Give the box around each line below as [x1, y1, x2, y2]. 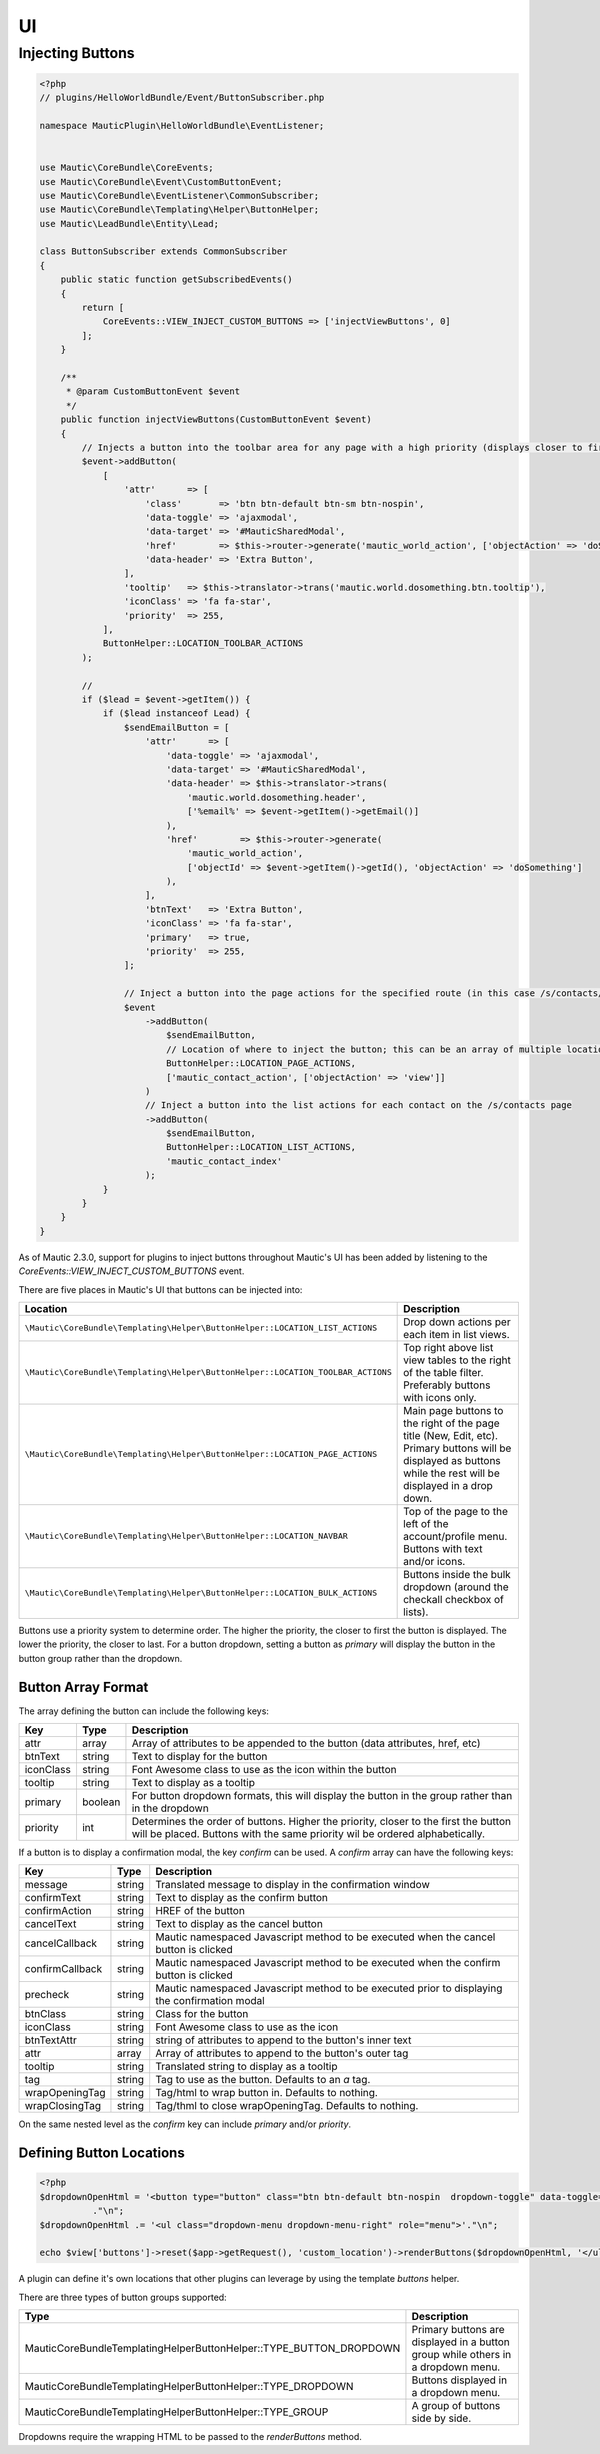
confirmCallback [24, 1962, 103, 1976]
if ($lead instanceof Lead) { [102, 708, 251, 719]
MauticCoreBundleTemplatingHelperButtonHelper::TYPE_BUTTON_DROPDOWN [24, 2341, 401, 2355]
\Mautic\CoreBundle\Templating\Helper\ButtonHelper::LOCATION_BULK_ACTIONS [24, 1588, 378, 1599]
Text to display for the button [131, 1750, 268, 1764]
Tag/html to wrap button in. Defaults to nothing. [155, 2086, 379, 2100]
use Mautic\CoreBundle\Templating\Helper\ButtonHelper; [39, 204, 320, 215]
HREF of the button [155, 1904, 245, 1918]
